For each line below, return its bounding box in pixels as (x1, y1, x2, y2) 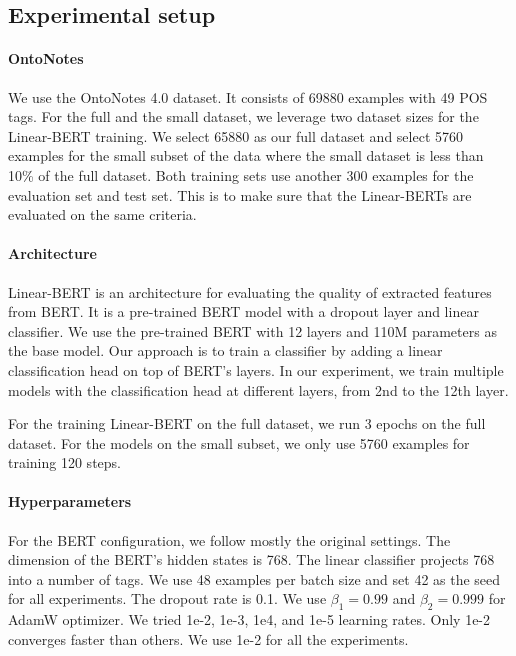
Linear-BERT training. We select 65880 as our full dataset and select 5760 (8, 125, 464, 146)
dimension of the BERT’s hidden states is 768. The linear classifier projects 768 (8, 549, 495, 570)
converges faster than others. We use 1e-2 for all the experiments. (8, 628, 409, 649)
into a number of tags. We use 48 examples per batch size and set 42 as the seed (8, 568, 501, 589)
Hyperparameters (8, 491, 132, 512)
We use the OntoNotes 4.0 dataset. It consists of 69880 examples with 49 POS (8, 86, 488, 107)
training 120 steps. (8, 452, 121, 473)
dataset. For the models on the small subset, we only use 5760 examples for (8, 432, 470, 453)
